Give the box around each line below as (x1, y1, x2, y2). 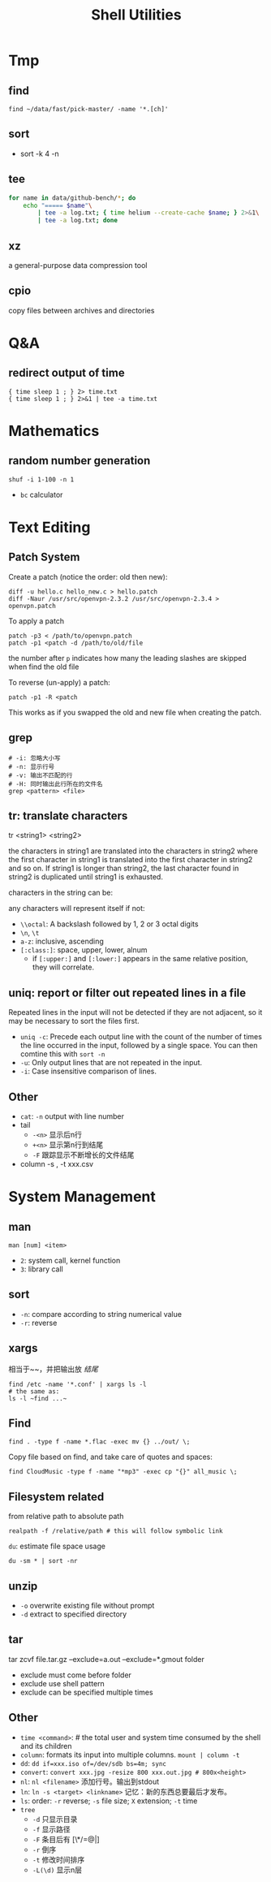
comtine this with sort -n (19, 1049, 105, 1059)
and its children (19, 1741, 72, 1750)
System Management (8, 1188, 157, 1206)
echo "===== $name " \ (23, 201, 92, 209)
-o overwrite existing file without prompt (19, 1601, 155, 1611)
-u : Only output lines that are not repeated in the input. (19, 1058, 203, 1068)
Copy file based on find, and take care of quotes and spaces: (8, 1452, 213, 1462)
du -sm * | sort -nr (8, 1557, 79, 1565)
